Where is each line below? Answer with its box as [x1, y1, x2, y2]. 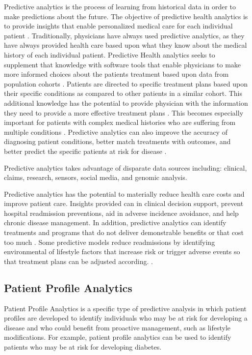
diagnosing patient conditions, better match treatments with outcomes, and [4, 136, 231, 147]
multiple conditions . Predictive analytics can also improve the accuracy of [4, 126, 227, 137]
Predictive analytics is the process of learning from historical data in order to [4, 1, 236, 11]
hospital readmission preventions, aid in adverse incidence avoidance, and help [4, 207, 239, 218]
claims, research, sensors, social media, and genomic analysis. [4, 172, 187, 182]
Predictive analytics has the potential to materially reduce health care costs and [4, 188, 245, 199]
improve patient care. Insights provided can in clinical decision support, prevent [4, 198, 244, 208]
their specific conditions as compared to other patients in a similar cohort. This [4, 88, 242, 98]
